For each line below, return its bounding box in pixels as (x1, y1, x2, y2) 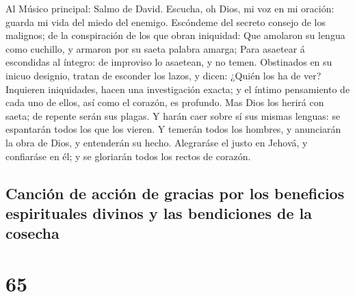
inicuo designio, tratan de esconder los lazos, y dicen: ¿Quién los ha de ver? (5, 68, 321, 82)
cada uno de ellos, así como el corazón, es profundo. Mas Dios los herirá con (5, 95, 324, 109)
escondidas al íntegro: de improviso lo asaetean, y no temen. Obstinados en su (5, 55, 332, 69)
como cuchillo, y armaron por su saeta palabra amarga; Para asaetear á (5, 41, 305, 55)
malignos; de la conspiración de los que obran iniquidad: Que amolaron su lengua (5, 28, 345, 42)
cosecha (5, 222, 60, 244)
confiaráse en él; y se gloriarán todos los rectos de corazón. (5, 148, 251, 163)
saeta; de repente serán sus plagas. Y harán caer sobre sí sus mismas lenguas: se (5, 108, 341, 122)
